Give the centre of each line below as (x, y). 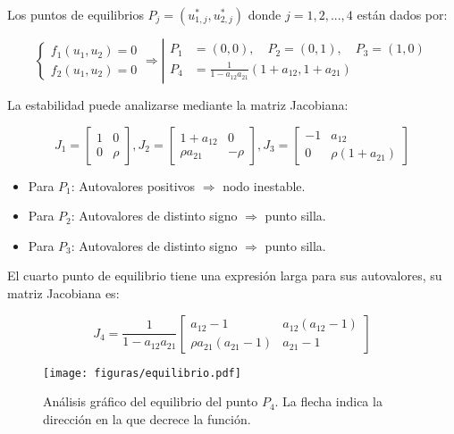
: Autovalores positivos (133, 185)
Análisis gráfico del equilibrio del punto (151, 401)
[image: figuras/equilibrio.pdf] (142, 373)
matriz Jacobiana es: (63, 292)
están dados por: (402, 14)
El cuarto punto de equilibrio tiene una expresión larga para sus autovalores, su (225, 275)
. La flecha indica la (328, 401)
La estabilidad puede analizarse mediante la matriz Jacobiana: (178, 104)
